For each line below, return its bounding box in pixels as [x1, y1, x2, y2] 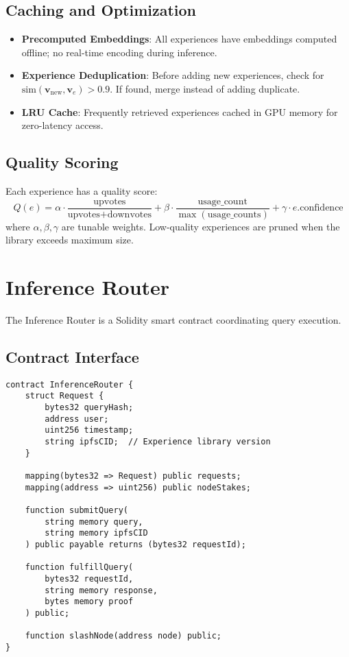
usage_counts [207, 209, 261, 219]
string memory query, [45, 516, 143, 527]
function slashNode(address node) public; [25, 631, 221, 641]
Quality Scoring [5, 152, 119, 173]
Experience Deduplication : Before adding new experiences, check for [21, 68, 324, 82]
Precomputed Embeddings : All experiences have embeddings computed [21, 32, 337, 46]
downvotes [107, 209, 152, 219]
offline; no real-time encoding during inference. [21, 45, 217, 59]
